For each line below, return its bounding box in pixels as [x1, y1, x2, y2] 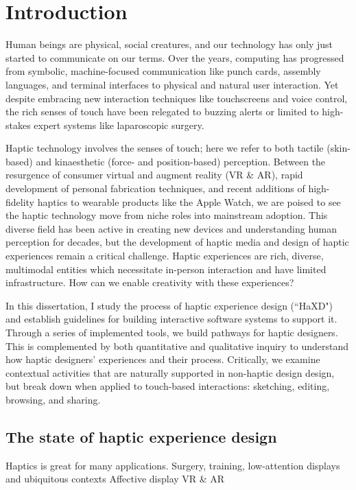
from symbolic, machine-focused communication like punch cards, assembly [5, 64, 321, 78]
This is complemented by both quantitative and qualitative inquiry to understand [5, 338, 349, 353]
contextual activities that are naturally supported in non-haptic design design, [5, 365, 335, 380]
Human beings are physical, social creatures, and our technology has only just [5, 37, 333, 51]
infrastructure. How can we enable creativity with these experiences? [5, 275, 294, 290]
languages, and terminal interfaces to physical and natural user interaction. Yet [5, 77, 339, 91]
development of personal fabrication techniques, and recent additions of [5, 181, 305, 196]
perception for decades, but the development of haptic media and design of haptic [5, 235, 349, 249]
